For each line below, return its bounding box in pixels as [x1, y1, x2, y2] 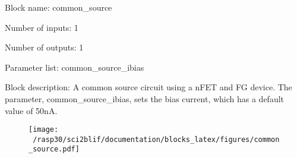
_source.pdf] [29, 145, 80, 154]
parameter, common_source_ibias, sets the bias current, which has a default [5, 92, 285, 105]
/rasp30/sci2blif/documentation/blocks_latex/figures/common [33, 135, 280, 144]
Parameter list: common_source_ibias [5, 61, 144, 73]
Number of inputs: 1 [5, 21, 78, 33]
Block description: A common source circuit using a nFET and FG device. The [5, 81, 292, 93]
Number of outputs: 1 [5, 41, 84, 53]
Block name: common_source [5, 1, 112, 13]
